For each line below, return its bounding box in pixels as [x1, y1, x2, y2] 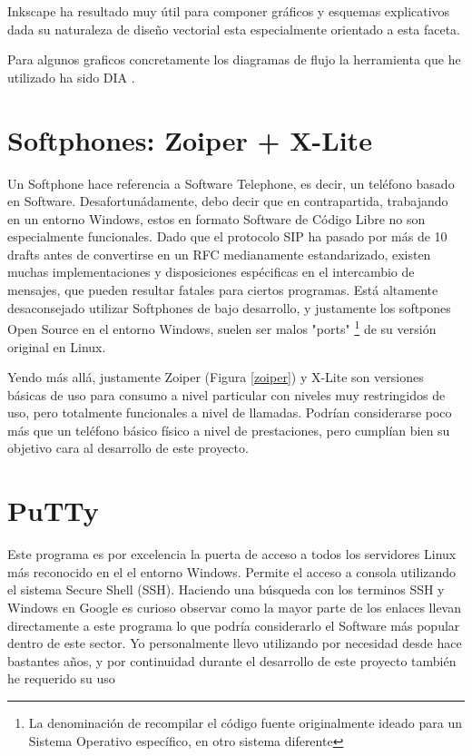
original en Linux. [7, 337, 106, 356]
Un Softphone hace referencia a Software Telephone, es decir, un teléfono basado [7, 173, 455, 192]
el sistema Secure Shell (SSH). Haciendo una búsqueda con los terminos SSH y [7, 580, 445, 599]
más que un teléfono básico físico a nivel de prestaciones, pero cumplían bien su [7, 420, 450, 439]
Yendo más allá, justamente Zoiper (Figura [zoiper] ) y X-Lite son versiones [7, 368, 424, 387]
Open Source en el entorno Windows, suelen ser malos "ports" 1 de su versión [7, 317, 437, 338]
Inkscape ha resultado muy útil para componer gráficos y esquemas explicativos [7, 2, 450, 20]
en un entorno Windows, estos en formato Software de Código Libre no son [7, 209, 426, 228]
